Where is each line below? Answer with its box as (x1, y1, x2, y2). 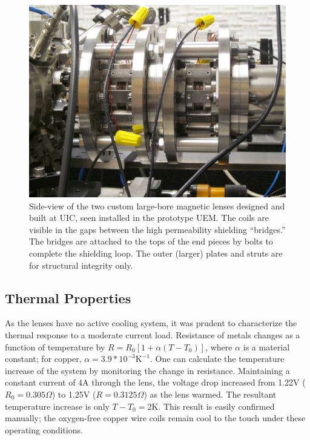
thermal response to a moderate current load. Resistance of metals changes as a (5, 328, 300, 341)
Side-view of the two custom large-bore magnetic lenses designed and (29, 199, 285, 212)
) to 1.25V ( (51, 387, 96, 400)
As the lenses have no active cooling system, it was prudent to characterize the (5, 317, 297, 329)
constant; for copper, (5, 352, 82, 365)
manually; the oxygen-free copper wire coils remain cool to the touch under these (5, 412, 306, 424)
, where (205, 340, 232, 353)
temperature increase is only (5, 399, 110, 412)
